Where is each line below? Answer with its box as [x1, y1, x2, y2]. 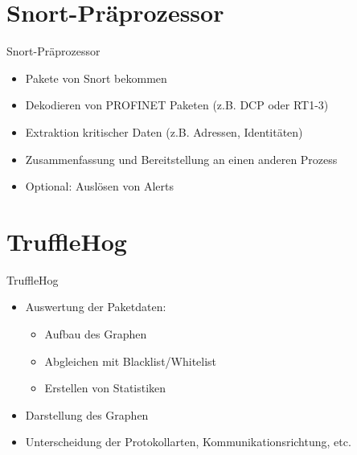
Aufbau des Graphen [44, 326, 147, 342]
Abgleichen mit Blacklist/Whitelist [44, 352, 217, 369]
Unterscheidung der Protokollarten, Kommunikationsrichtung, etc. [25, 433, 351, 450]
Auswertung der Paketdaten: [25, 298, 166, 315]
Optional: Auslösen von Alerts [25, 178, 174, 195]
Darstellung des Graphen [25, 406, 149, 423]
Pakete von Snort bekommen [25, 69, 167, 86]
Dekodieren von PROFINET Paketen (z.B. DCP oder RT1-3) [25, 96, 329, 113]
